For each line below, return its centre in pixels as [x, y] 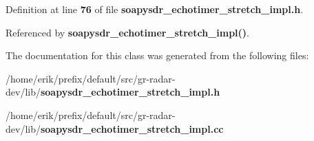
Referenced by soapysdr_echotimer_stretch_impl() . [127, 32]
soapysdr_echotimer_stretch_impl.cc [132, 128]
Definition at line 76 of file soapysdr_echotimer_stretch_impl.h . [155, 9]
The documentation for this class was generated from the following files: [157, 55]
